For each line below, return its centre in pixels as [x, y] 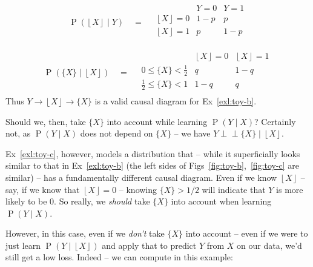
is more [290, 189]
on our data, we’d [269, 245]
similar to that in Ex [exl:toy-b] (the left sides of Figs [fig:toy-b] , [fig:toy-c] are [153, 165]
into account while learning [157, 121]
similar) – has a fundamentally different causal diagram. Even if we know [141, 177]
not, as [18, 133]
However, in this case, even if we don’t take [85, 233]
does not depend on [117, 133]
